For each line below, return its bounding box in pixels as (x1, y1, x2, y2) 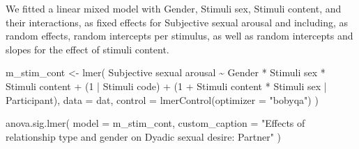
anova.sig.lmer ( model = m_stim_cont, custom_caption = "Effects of (6, 116, 305, 130)
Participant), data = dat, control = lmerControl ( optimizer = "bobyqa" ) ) (6, 92, 319, 107)
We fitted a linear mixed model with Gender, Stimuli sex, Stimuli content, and (6, 1, 342, 15)
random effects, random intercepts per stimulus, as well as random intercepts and (6, 28, 353, 43)
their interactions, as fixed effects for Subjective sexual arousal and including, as (6, 15, 349, 29)
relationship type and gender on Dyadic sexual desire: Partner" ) (6, 129, 281, 143)
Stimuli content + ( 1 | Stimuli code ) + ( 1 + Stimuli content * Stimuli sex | (6, 78, 327, 93)
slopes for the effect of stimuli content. (6, 42, 169, 56)
